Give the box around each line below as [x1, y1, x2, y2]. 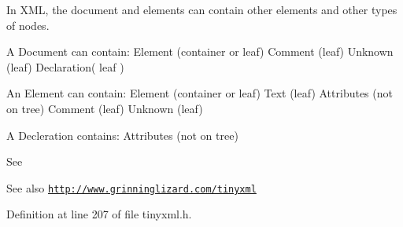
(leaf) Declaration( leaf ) [6, 58, 124, 75]
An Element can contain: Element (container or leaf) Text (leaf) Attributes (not [6, 85, 393, 101]
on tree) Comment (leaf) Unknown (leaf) [6, 100, 203, 116]
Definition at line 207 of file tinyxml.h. [6, 206, 192, 222]
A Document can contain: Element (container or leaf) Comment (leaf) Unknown [6, 43, 394, 60]
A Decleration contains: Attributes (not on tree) [6, 126, 238, 143]
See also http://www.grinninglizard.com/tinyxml [6, 179, 257, 196]
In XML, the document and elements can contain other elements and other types [6, 2, 397, 17]
